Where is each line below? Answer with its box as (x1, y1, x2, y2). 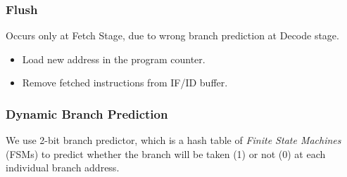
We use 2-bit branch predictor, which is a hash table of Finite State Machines (6, 133, 341, 147)
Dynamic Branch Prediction (6, 105, 168, 122)
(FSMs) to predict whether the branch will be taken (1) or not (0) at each (6, 146, 326, 161)
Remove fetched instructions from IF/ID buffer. (22, 75, 228, 90)
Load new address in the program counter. (22, 51, 206, 66)
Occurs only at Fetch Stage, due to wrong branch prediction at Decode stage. (6, 28, 339, 43)
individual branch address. (6, 160, 120, 175)
